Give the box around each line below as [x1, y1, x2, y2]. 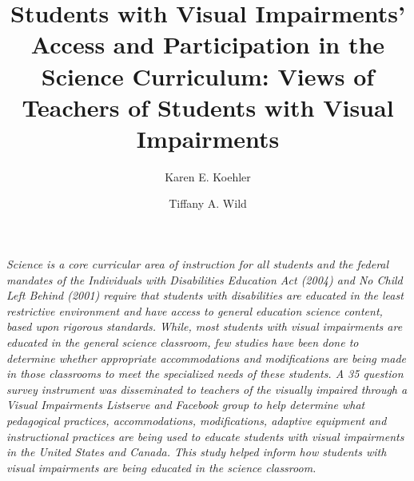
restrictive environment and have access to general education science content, [6, 302, 383, 319]
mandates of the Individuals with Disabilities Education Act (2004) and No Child [6, 271, 403, 288]
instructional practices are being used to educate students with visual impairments [6, 427, 404, 444]
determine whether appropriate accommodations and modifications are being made [6, 349, 407, 366]
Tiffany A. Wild [169, 195, 247, 212]
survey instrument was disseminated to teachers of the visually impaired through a [6, 380, 408, 397]
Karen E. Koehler [165, 168, 251, 185]
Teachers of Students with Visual [22, 90, 394, 123]
